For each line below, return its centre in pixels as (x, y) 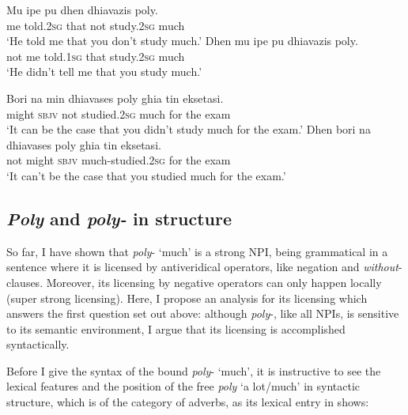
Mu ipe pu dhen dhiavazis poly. (82, 9)
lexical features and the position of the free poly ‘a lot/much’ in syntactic (183, 386)
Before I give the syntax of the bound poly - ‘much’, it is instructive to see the (194, 370)
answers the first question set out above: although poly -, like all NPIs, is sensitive (203, 313)
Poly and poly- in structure (119, 218)
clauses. (25, 282)
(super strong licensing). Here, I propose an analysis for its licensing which (187, 298)
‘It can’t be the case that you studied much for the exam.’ (146, 175)
